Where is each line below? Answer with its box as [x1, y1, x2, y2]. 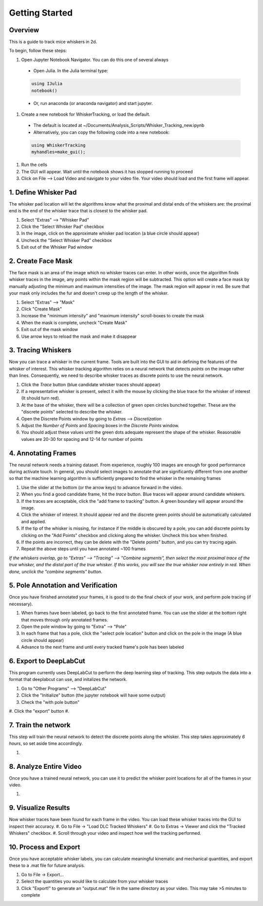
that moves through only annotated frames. [21, 617, 108, 622]
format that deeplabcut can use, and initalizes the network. [9, 677, 128, 682]
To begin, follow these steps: [9, 48, 67, 54]
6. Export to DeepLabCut [9, 657, 85, 665]
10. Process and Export [9, 843, 80, 851]
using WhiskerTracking [31, 142, 86, 148]
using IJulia [31, 81, 63, 86]
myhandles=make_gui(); [31, 149, 86, 155]
